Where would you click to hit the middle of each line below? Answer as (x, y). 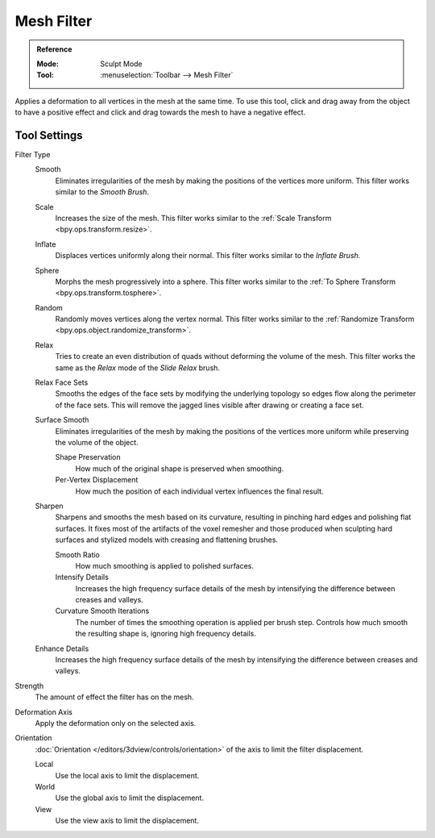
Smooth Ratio (77, 554)
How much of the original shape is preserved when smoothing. (180, 469)
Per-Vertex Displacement (97, 480)
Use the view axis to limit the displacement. (127, 821)
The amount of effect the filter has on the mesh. (114, 697)
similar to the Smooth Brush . (102, 192)
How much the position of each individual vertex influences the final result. (199, 491)
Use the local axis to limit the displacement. (127, 775)
